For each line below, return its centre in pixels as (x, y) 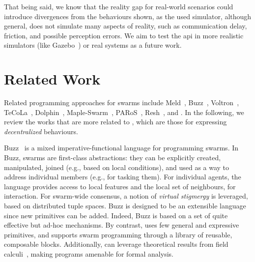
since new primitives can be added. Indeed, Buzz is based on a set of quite (116, 215)
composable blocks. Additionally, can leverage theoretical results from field (116, 244)
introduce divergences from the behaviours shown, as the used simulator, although (128, 16)
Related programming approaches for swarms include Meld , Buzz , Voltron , (122, 102)
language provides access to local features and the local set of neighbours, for (120, 186)
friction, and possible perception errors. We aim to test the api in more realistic (124, 35)
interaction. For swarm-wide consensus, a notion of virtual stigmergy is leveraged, (126, 196)
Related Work (52, 79)
